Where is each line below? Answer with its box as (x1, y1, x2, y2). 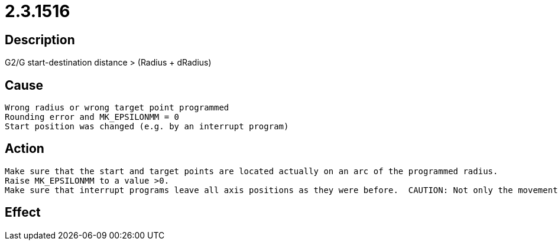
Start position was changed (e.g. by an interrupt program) (5, 122, 289, 132)
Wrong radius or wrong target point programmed (5, 103, 229, 113)
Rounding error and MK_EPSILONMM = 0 (5, 112, 180, 122)
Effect (5, 205, 41, 220)
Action (5, 141, 44, 156)
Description (5, 32, 75, 47)
